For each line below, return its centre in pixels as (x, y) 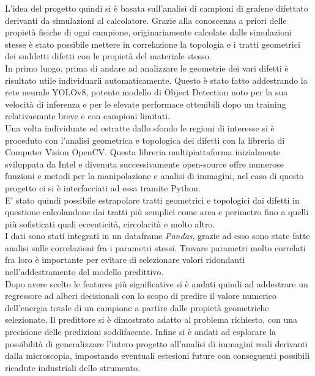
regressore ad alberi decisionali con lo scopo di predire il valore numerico (141, 296)
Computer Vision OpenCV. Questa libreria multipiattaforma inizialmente (143, 152)
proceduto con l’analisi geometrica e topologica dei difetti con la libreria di (145, 140)
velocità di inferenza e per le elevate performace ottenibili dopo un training (146, 104)
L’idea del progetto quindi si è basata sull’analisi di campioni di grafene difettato (157, 8)
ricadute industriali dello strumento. (72, 367)
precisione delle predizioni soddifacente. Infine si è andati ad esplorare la (141, 332)
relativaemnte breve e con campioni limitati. (87, 116)
